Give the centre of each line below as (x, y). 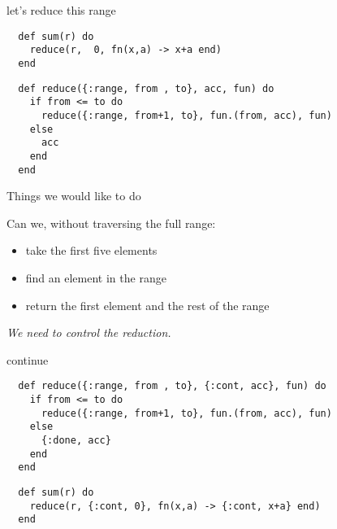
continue (28, 359)
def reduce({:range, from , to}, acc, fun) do (146, 88)
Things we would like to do (74, 196)
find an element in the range (96, 277)
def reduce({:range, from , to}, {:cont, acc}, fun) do (172, 386)
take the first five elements (91, 250)
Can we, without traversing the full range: (111, 223)
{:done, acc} (76, 440)
